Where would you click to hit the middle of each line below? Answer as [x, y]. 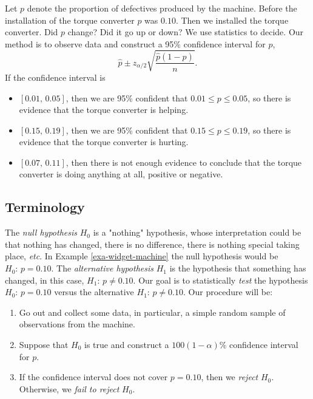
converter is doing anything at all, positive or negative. [121, 174]
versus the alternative [94, 292]
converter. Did [32, 32]
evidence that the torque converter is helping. [104, 110]
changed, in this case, [45, 280]
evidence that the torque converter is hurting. [104, 142]
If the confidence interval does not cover [93, 377]
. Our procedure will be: [228, 292]
